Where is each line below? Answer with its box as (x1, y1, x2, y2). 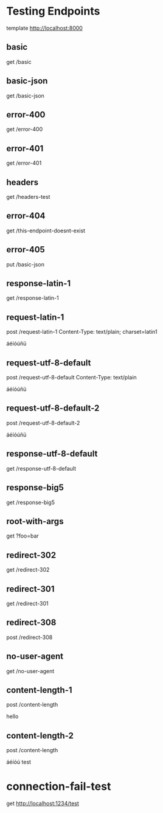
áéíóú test (6, 758, 32, 766)
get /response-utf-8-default (6, 465, 76, 472)
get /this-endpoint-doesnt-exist (6, 227, 86, 234)
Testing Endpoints (6, 4, 100, 18)
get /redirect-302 (6, 566, 50, 573)
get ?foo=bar (6, 532, 40, 539)
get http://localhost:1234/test (6, 800, 79, 807)
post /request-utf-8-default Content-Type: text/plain (6, 374, 137, 381)
